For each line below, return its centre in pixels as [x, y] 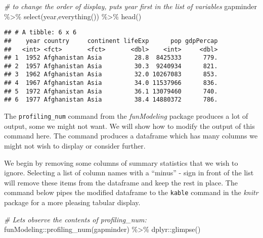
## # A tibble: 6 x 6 [40, 33]
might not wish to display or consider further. [75, 145]
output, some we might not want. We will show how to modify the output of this [129, 126]
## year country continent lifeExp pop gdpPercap [111, 41]
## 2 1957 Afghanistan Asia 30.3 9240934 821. [111, 66]
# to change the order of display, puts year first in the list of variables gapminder [130, 6]
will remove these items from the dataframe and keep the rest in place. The [121, 182]
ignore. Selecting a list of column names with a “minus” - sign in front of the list [129, 173]
